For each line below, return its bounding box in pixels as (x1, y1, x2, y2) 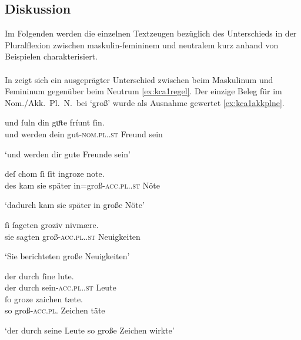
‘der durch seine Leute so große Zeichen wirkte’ (5, 324, 175, 336)
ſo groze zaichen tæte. (5, 292, 83, 305)
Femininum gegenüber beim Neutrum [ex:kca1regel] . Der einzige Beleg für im (5, 85, 282, 97)
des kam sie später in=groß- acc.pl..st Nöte (5, 179, 160, 191)
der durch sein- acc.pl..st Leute (5, 281, 116, 293)
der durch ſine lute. (5, 269, 74, 282)
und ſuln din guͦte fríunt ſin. (5, 116, 105, 128)
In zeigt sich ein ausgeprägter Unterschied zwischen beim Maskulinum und (5, 73, 273, 85)
